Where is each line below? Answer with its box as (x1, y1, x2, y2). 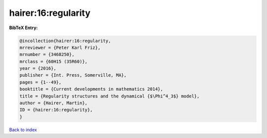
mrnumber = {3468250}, (19, 52, 75, 57)
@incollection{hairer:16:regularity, (19, 38, 111, 44)
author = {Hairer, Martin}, (19, 100, 88, 106)
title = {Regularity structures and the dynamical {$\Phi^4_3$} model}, (19, 93, 200, 99)
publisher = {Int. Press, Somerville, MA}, (19, 72, 127, 78)
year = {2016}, (19, 66, 56, 71)
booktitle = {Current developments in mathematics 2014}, (19, 87, 163, 92)
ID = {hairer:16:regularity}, (19, 107, 93, 113)
